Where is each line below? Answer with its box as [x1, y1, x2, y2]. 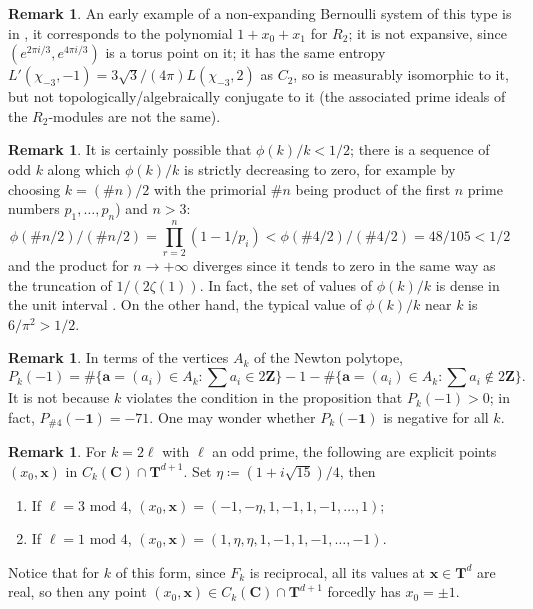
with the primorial [154, 178, 267, 199]
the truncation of [8, 274, 112, 295]
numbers [8, 198, 60, 219]
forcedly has [327, 581, 401, 602]
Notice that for [8, 561, 100, 582]
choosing [8, 178, 61, 199]
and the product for [8, 255, 129, 276]
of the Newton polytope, [254, 347, 404, 368]
